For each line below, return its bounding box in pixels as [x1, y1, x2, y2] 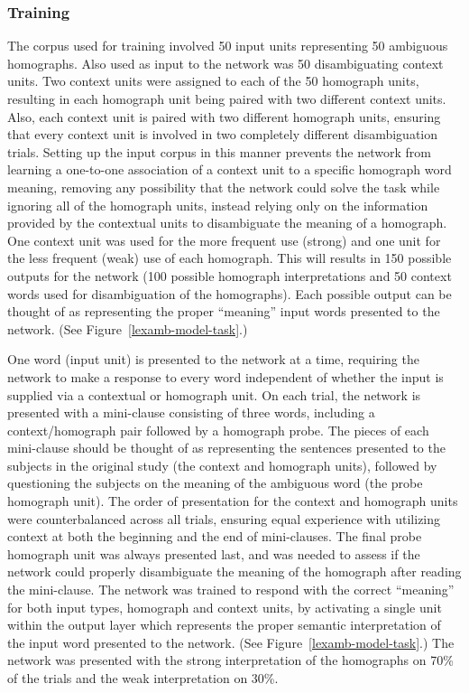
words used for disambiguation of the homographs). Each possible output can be [7, 284, 452, 303]
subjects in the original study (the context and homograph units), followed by [7, 455, 437, 474]
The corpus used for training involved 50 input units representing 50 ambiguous [7, 36, 448, 55]
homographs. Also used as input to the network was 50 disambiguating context [7, 53, 444, 72]
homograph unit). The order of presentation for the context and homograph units [7, 492, 458, 510]
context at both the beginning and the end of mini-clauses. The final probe [7, 527, 422, 546]
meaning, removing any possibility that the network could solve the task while [7, 177, 440, 196]
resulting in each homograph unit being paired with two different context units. [7, 89, 446, 108]
